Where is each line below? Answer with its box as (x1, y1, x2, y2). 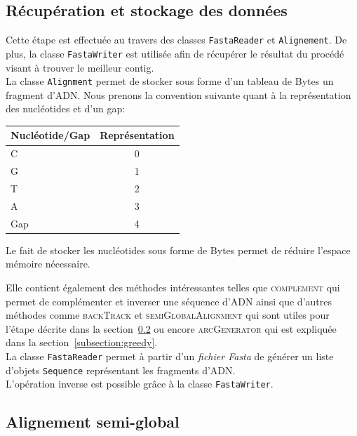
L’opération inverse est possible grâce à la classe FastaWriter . (6, 376, 274, 391)
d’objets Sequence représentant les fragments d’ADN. (6, 362, 236, 377)
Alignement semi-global (6, 411, 180, 432)
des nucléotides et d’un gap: (6, 101, 126, 116)
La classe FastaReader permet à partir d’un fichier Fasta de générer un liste (6, 348, 334, 363)
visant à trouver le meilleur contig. (6, 60, 154, 74)
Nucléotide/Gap (11, 128, 90, 143)
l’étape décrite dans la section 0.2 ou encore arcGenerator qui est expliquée (6, 321, 337, 336)
